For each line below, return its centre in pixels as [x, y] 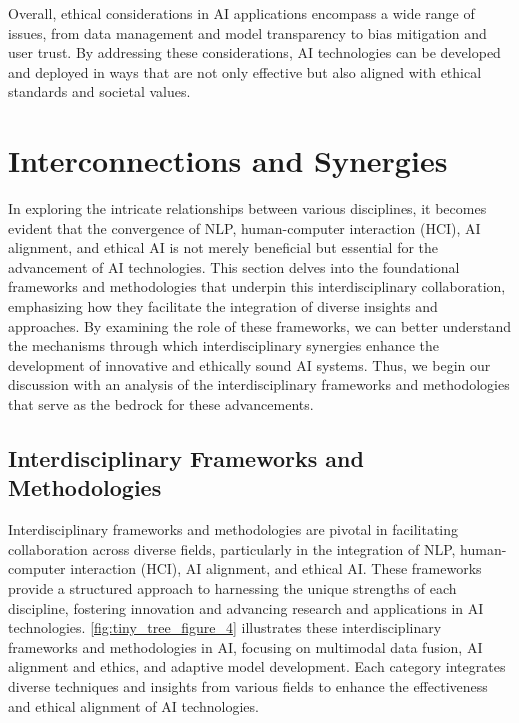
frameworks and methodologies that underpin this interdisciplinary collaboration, [257, 286]
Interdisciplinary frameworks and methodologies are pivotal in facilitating [233, 529]
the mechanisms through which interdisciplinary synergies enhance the [224, 345]
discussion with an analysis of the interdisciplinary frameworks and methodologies [259, 384]
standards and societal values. [99, 91]
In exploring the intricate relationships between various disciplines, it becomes [247, 208]
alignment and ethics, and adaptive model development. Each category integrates [257, 666]
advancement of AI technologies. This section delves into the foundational [234, 266]
